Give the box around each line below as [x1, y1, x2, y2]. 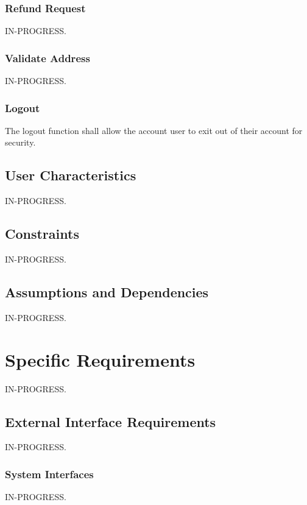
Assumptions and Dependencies [5, 283, 209, 302]
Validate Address [5, 50, 90, 65]
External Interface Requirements [5, 412, 216, 431]
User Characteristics [5, 166, 136, 185]
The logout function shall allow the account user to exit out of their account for [5, 124, 303, 136]
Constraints [5, 224, 79, 243]
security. [5, 136, 36, 149]
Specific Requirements [5, 347, 196, 372]
